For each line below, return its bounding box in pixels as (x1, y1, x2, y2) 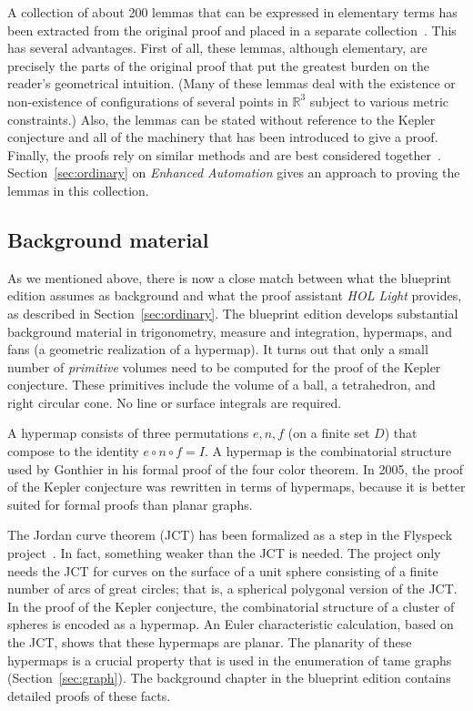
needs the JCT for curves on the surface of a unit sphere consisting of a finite (7, 561, 438, 580)
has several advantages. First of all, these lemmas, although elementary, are (7, 38, 428, 57)
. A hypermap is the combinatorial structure (204, 442, 452, 461)
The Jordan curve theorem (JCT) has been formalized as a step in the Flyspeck (7, 525, 453, 544)
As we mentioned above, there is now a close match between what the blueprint (7, 268, 452, 287)
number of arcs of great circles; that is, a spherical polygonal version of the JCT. (7, 579, 458, 598)
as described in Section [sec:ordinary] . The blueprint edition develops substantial (7, 303, 458, 322)
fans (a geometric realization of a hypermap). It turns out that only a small (7, 340, 428, 359)
